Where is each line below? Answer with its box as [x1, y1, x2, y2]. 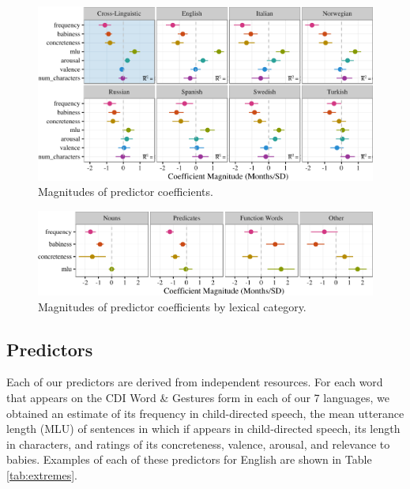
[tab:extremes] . [6, 467, 77, 483]
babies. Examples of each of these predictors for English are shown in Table [6, 451, 372, 468]
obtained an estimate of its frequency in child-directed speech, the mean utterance [6, 404, 404, 421]
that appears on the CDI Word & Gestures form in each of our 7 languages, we [6, 389, 389, 406]
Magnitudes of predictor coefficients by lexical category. [38, 298, 307, 314]
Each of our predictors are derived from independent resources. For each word [6, 374, 383, 390]
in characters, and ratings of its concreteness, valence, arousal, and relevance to [6, 435, 390, 452]
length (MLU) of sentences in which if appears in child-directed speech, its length [6, 420, 401, 437]
